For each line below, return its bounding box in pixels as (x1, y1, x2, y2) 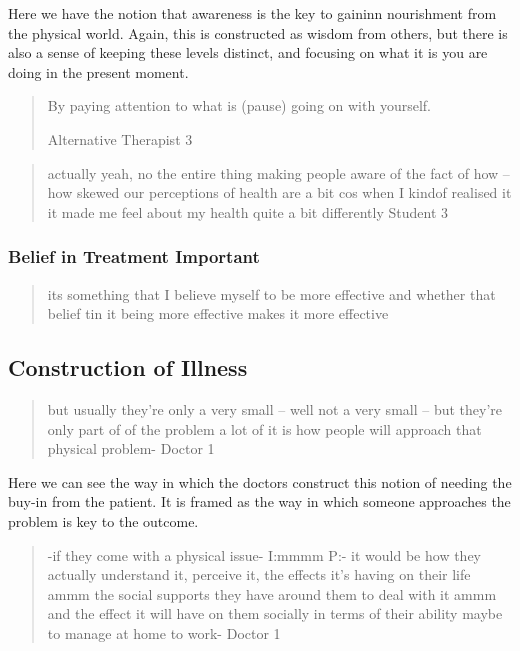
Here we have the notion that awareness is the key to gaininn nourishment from (8, 3, 497, 23)
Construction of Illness (8, 352, 248, 383)
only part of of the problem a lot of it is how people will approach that (47, 418, 482, 439)
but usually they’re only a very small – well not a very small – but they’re (47, 398, 503, 419)
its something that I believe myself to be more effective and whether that (47, 283, 496, 304)
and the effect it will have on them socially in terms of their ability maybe (47, 603, 503, 624)
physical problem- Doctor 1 (47, 438, 215, 459)
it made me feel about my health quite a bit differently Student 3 (47, 201, 448, 222)
